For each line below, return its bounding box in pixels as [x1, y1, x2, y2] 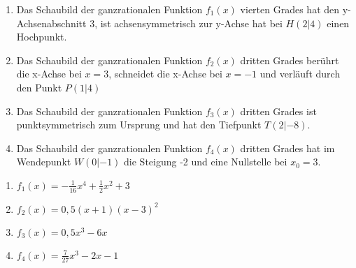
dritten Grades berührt [240, 52, 339, 67]
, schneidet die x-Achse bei [108, 66, 222, 81]
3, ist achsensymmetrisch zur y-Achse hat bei [90, 15, 283, 30]
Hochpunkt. [16, 29, 67, 44]
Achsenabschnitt [16, 15, 87, 30]
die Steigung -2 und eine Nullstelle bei [124, 154, 287, 169]
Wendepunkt [16, 154, 71, 169]
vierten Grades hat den [240, 2, 340, 16]
